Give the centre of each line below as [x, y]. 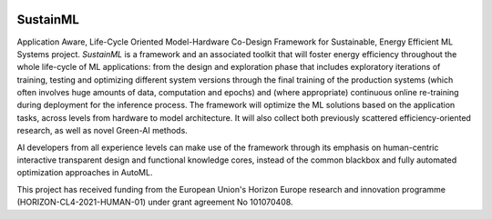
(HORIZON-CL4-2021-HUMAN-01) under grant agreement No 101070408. [155, 202]
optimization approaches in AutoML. [85, 173]
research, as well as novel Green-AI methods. [102, 131]
